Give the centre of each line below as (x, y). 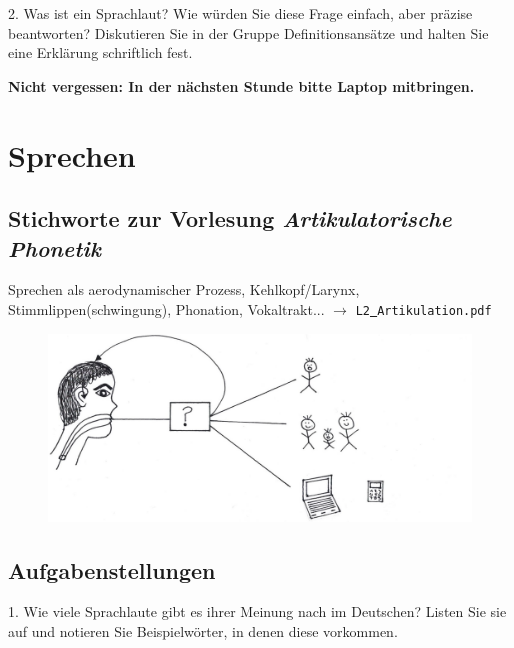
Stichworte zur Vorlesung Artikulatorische (230, 218)
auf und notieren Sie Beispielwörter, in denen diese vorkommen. (203, 630)
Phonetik (54, 247)
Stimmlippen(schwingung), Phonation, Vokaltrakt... (166, 308)
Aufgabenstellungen (112, 569)
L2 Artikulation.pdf (423, 310)
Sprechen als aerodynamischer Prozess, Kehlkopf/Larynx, (184, 289)
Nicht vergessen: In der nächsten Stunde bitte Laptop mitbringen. (241, 85)
